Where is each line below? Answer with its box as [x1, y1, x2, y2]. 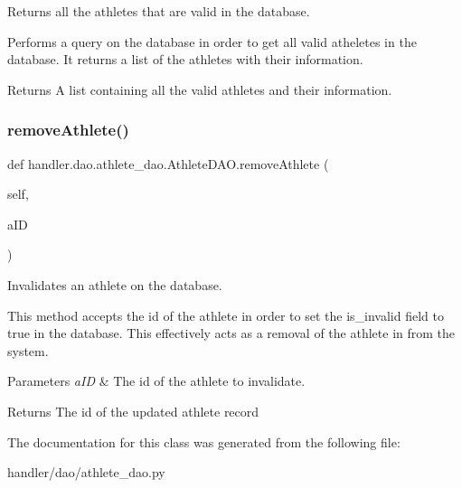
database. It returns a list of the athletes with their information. [7, 50, 363, 69]
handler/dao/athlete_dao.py [7, 463, 165, 482]
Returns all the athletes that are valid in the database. [7, 2, 310, 20]
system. [7, 341, 49, 360]
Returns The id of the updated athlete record [7, 401, 259, 420]
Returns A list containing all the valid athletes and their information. [7, 80, 392, 99]
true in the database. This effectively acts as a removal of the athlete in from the [7, 324, 456, 343]
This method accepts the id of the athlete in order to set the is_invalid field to [7, 305, 444, 324]
